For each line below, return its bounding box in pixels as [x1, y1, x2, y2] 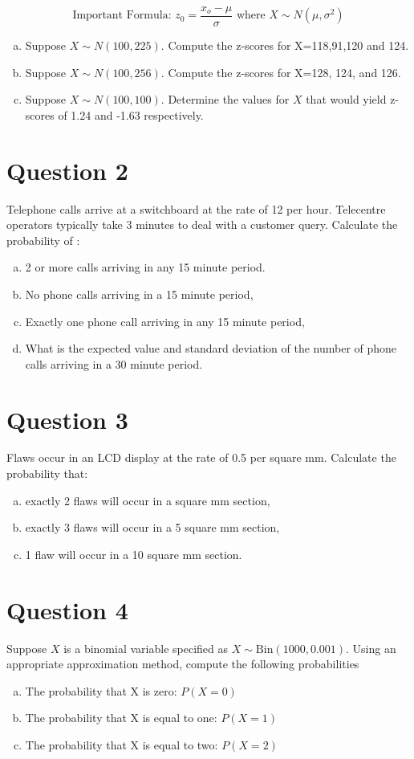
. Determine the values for [160, 91, 290, 108]
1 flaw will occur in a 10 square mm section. [25, 545, 242, 562]
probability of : [6, 231, 80, 248]
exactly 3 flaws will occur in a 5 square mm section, [25, 519, 280, 536]
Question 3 [6, 402, 128, 435]
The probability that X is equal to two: [25, 736, 218, 753]
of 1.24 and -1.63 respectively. [58, 106, 204, 123]
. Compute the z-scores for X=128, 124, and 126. [160, 63, 401, 80]
